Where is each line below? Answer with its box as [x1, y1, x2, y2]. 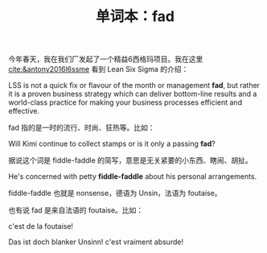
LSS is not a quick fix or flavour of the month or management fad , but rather [8, 81, 260, 90]
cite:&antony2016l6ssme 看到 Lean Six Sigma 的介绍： [8, 64, 189, 74]
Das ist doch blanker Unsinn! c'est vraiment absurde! [8, 237, 183, 247]
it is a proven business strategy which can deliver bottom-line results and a [8, 89, 257, 99]
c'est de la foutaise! [8, 222, 74, 231]
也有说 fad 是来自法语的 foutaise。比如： [8, 205, 144, 215]
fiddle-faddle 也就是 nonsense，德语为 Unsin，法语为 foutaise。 [8, 189, 222, 198]
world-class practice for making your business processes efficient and [8, 97, 243, 107]
